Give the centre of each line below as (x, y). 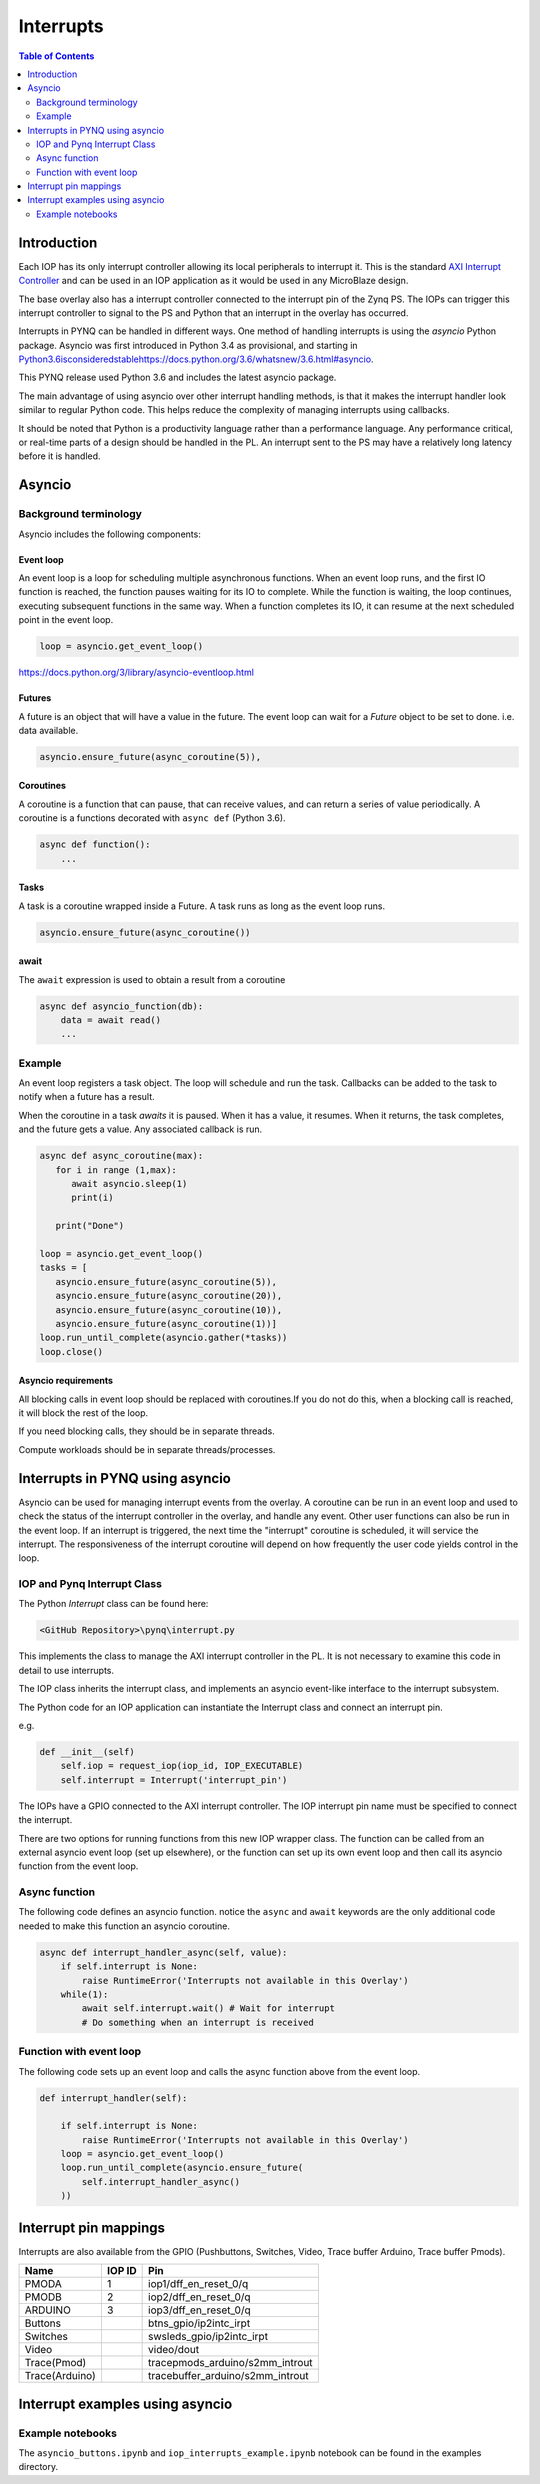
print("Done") (90, 1226)
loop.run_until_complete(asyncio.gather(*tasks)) (163, 1338)
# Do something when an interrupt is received (197, 2022)
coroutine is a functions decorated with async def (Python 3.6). (152, 818)
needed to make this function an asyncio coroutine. (124, 1926)
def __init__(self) (87, 1751)
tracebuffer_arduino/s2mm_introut (228, 2376)
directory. (38, 2467)
